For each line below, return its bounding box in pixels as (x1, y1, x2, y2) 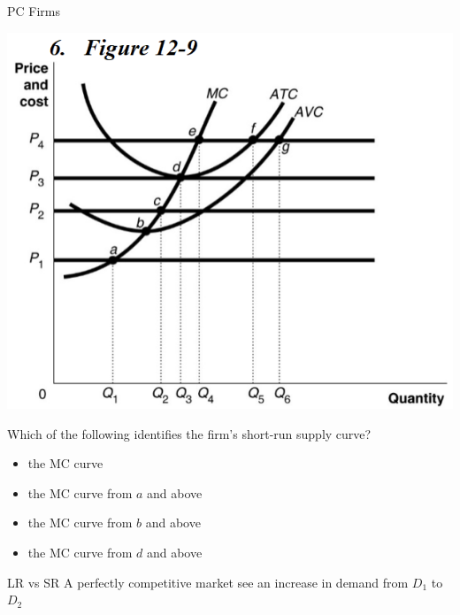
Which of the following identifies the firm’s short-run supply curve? (7, 424, 372, 442)
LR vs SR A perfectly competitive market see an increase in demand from (7, 573, 409, 591)
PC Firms (7, 2, 61, 19)
